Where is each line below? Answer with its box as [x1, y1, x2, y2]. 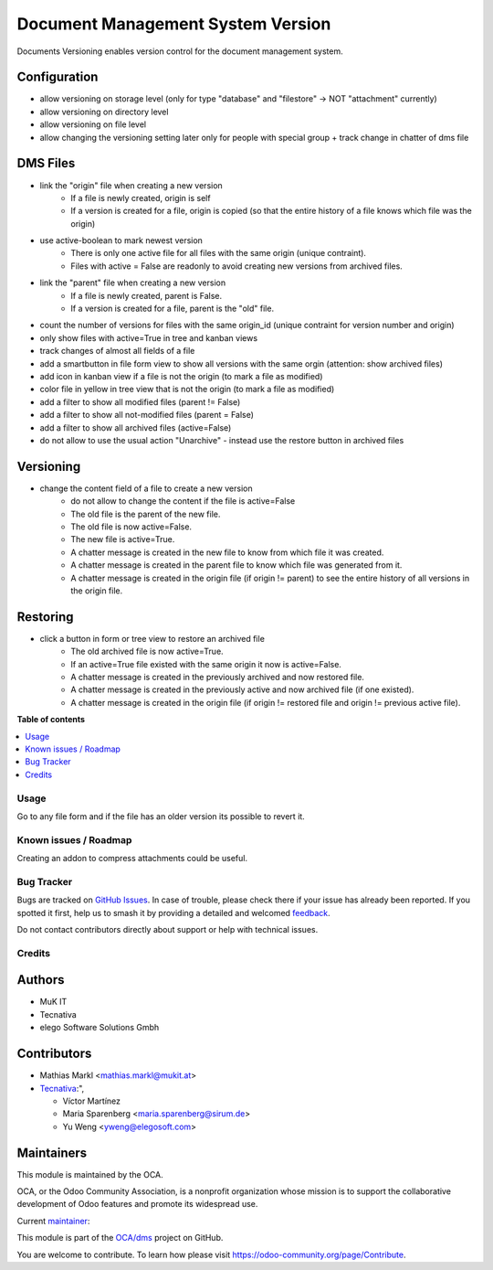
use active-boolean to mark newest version [39, 235, 203, 246]
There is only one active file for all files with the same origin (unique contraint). [70, 248, 367, 259]
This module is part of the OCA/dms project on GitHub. [16, 1233, 224, 1243]
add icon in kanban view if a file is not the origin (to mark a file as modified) [39, 371, 323, 381]
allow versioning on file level [39, 119, 146, 130]
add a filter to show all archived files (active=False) [39, 422, 232, 433]
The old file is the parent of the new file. [70, 508, 221, 519]
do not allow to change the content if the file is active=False [70, 496, 296, 507]
